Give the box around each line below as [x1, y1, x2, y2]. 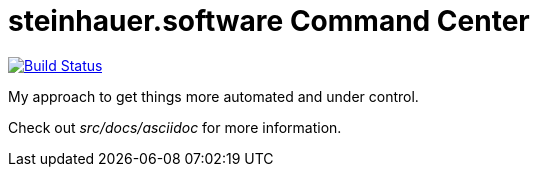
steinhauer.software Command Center [8, 4, 530, 38]
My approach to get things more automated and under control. [8, 87, 419, 105]
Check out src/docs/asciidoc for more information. [8, 118, 342, 136]
